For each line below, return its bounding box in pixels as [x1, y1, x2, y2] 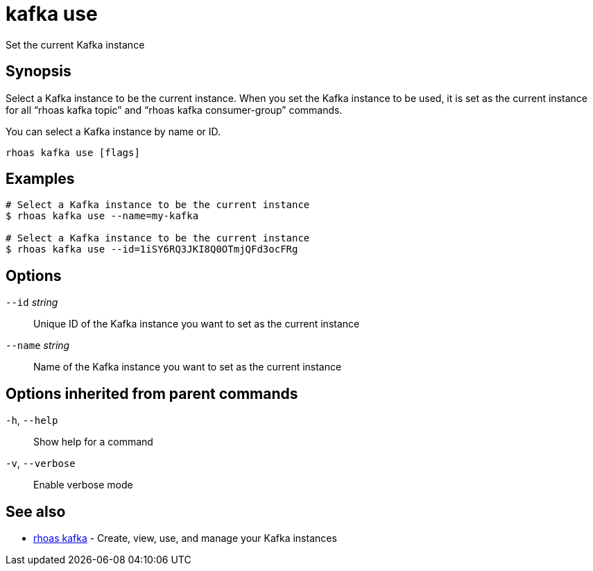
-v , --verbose [6, 457, 76, 470]
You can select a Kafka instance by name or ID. [6, 125, 221, 137]
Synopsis [6, 62, 71, 80]
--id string [6, 296, 58, 309]
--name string [6, 339, 70, 352]
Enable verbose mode [33, 479, 133, 491]
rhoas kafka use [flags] [6, 146, 140, 158]
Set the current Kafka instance [6, 38, 145, 51]
